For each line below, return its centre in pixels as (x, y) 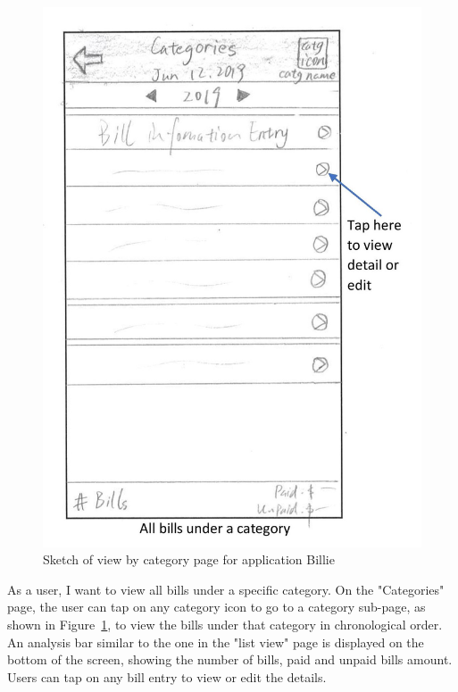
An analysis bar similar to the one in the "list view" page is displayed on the (216, 642)
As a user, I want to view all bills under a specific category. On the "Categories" (226, 589)
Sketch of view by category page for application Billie (189, 559)
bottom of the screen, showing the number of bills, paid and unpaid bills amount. (230, 659)
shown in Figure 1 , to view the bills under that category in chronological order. (225, 625)
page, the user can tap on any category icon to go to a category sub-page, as (217, 607)
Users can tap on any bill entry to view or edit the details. (167, 676)
